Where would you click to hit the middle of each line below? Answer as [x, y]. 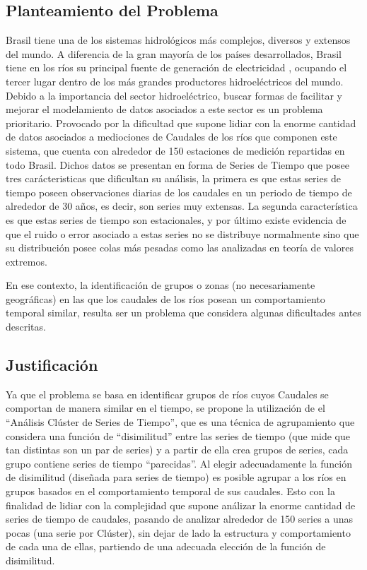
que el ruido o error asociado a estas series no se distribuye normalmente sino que [182, 233]
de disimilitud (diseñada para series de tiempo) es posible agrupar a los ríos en [176, 477]
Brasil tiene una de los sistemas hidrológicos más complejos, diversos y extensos [178, 40]
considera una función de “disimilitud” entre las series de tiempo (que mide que [178, 435]
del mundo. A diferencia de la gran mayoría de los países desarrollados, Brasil [174, 53]
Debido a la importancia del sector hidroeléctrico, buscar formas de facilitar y [174, 95]
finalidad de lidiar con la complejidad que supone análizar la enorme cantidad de [181, 505]
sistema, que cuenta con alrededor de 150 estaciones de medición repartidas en [175, 150]
